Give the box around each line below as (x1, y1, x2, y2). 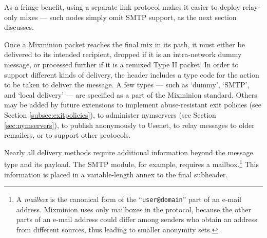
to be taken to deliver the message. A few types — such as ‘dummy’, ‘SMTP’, (4, 79, 250, 90)
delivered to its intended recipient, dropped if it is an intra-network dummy (4, 49, 242, 60)
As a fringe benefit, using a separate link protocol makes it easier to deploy (4, 2, 240, 12)
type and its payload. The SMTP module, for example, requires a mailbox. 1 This (4, 157, 259, 169)
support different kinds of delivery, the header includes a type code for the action (4, 69, 259, 80)
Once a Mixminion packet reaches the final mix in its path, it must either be (4, 39, 245, 49)
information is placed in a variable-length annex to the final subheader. (4, 169, 228, 179)
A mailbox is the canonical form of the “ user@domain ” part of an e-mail (16, 194, 242, 205)
